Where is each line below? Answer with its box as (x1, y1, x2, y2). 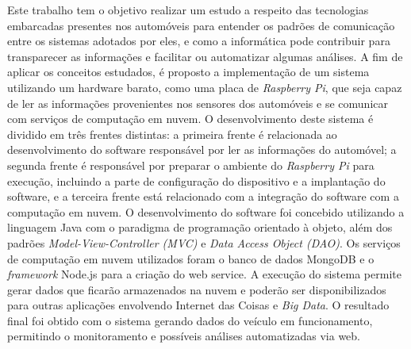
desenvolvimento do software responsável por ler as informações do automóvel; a (7, 141, 397, 158)
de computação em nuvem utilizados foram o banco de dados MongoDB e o (7, 250, 375, 267)
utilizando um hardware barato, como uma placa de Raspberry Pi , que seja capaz (7, 79, 402, 95)
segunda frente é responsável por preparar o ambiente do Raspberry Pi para (7, 156, 375, 173)
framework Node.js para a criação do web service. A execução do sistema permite (7, 266, 401, 282)
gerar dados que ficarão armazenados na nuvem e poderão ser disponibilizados (7, 281, 386, 297)
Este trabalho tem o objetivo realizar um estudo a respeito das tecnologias (7, 2, 369, 17)
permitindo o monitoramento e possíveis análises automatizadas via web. (7, 328, 361, 344)
